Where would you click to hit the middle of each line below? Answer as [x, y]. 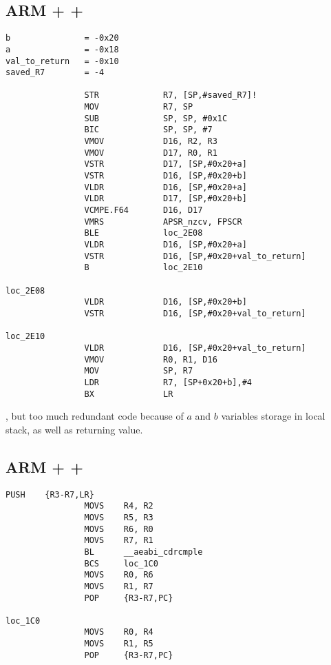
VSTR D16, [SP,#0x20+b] [165, 176]
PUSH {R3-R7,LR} [50, 494]
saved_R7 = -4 [55, 73]
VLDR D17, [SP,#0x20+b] [165, 199]
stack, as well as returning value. [74, 429]
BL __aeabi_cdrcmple [143, 552]
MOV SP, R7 [139, 371]
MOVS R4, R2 [119, 506]
